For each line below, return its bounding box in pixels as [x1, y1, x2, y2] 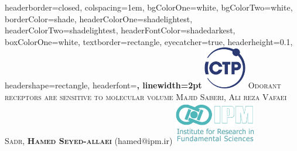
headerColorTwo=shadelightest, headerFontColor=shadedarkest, [5, 24, 235, 36]
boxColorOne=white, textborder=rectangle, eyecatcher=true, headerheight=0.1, [5, 35, 293, 47]
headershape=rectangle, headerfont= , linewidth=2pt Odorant [5, 79, 281, 91]
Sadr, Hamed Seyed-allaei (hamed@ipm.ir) [5, 134, 173, 146]
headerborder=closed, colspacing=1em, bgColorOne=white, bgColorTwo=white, [5, 1, 293, 13]
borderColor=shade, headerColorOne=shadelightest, [5, 12, 193, 25]
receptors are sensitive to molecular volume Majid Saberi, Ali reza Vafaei [5, 90, 287, 102]
